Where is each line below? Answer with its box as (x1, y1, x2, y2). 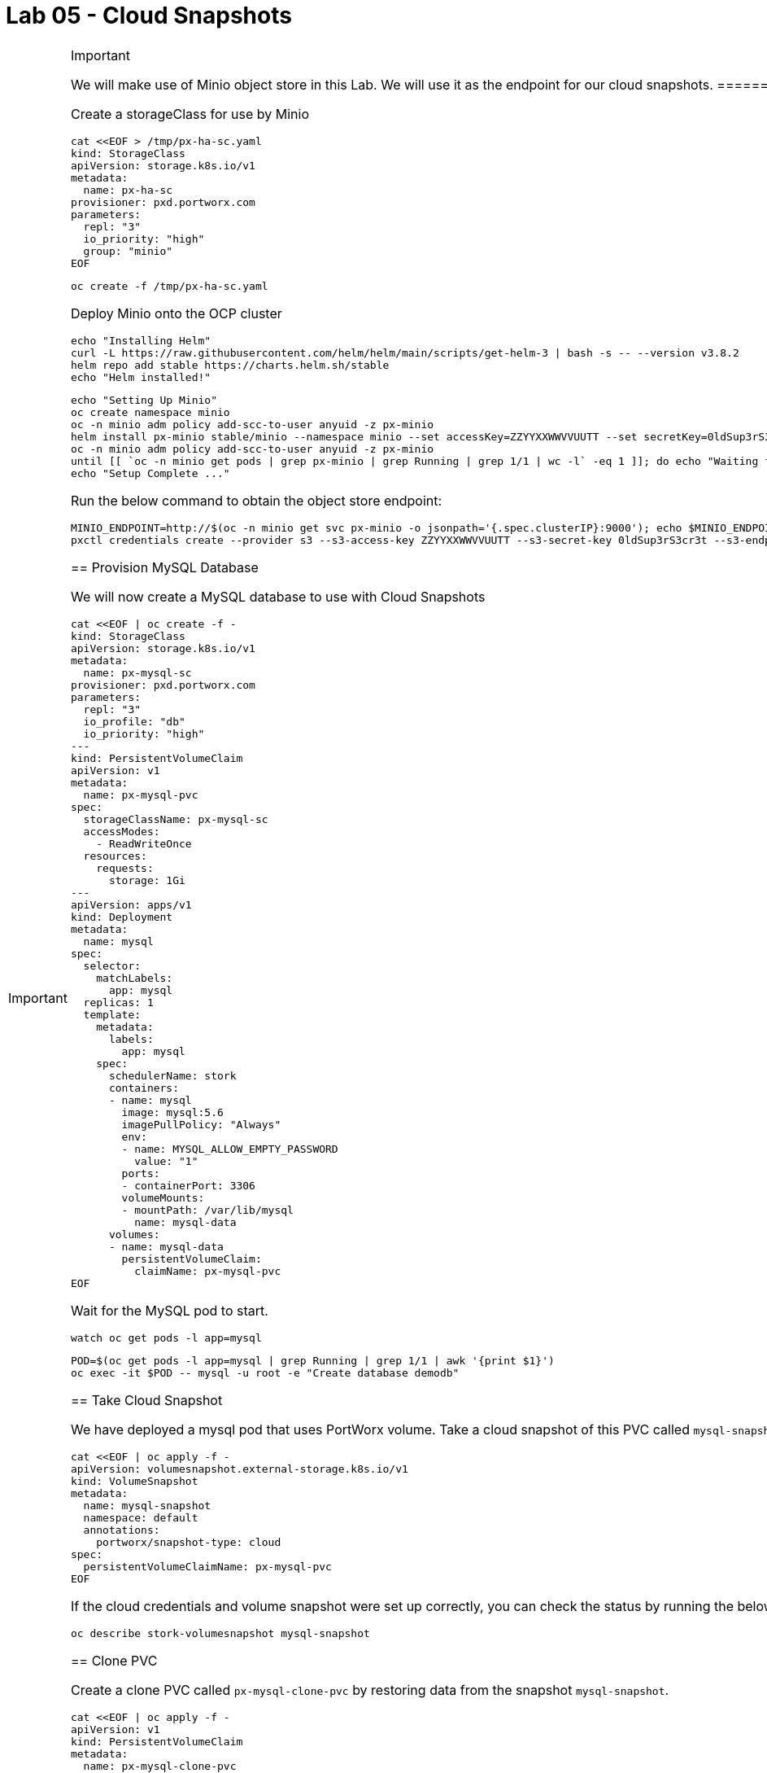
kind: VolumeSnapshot (70, 1474, 198, 1487)
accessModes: (83, 825, 160, 838)
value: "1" (134, 1154, 198, 1167)
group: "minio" (83, 244, 173, 257)
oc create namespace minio (70, 405, 230, 418)
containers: (108, 1081, 180, 1094)
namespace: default (83, 1511, 198, 1524)
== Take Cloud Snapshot (70, 1391, 223, 1408)
